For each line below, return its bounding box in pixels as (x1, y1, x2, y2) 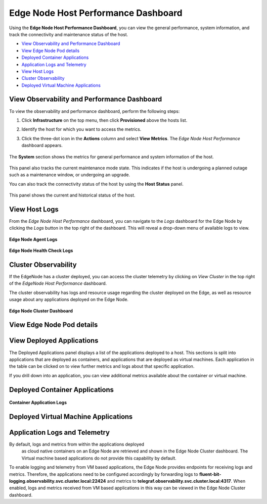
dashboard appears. (21, 143, 63, 149)
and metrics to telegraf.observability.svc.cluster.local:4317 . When (107, 478, 246, 484)
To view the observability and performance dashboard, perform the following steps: (9, 108, 180, 114)
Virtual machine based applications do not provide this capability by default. (21, 455, 177, 461)
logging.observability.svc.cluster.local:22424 (9, 478, 106, 484)
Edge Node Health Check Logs (9, 248, 74, 253)
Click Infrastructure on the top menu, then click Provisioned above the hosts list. (21, 117, 187, 123)
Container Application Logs (9, 400, 67, 405)
